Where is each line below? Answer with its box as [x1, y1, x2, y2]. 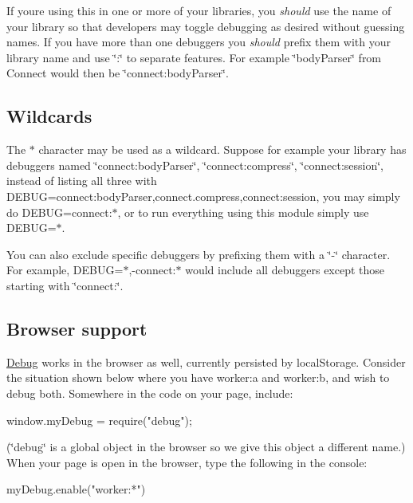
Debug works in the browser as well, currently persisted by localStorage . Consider [6, 353, 406, 370]
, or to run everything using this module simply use [117, 203, 369, 220]
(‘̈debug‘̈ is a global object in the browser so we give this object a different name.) [6, 438, 406, 455]
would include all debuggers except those [185, 261, 385, 278]
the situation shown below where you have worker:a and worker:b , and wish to [6, 369, 390, 386]
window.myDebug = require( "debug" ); [6, 411, 192, 428]
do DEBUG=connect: [6, 203, 112, 220]
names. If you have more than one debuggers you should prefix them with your [6, 33, 391, 50]
